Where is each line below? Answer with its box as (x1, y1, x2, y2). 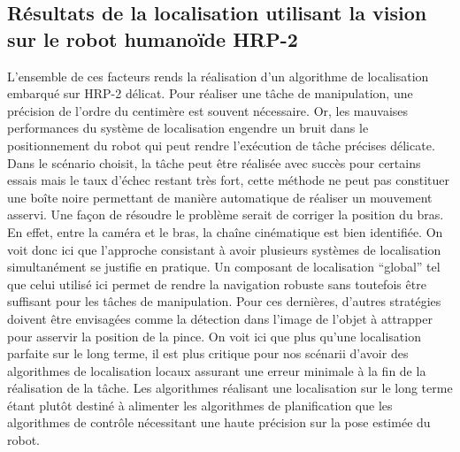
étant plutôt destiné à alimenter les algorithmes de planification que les (7, 395, 393, 414)
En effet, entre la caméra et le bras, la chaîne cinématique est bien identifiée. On (7, 222, 443, 241)
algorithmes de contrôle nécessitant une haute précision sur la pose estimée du (7, 413, 431, 432)
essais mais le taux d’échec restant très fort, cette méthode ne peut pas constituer (7, 171, 450, 189)
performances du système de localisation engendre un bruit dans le (7, 119, 369, 137)
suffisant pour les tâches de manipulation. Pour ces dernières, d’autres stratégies (7, 292, 441, 310)
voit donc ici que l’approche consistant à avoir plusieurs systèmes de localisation (7, 240, 441, 258)
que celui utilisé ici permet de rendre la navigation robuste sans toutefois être (7, 274, 426, 293)
